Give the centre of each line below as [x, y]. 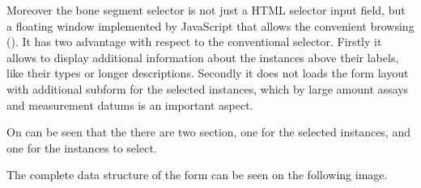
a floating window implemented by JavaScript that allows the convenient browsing [210, 25]
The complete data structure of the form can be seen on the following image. [197, 175]
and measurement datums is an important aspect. [130, 104]
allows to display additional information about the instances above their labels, [203, 57]
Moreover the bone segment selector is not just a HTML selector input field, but [206, 10]
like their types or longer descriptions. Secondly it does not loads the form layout [208, 73]
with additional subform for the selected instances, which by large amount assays [208, 88]
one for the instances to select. [82, 147]
